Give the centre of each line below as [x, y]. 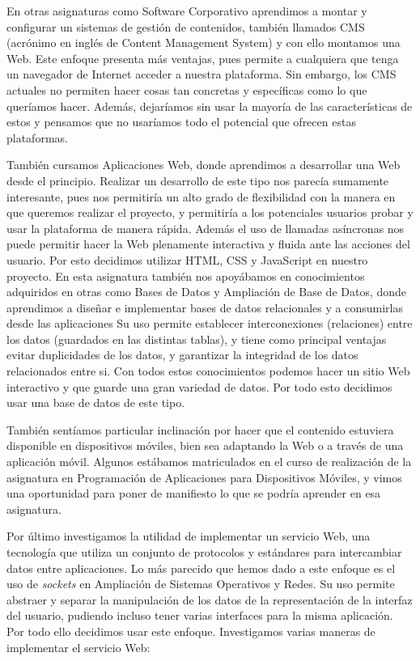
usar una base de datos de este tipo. [96, 403]
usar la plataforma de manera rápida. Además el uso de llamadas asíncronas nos [206, 228]
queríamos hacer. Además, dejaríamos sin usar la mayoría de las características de [210, 106]
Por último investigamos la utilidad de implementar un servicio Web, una [189, 536]
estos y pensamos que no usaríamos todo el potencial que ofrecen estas [181, 122]
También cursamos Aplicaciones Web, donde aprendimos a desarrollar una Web [204, 165]
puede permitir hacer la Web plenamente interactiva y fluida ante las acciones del [208, 244]
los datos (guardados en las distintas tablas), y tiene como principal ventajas [197, 339]
